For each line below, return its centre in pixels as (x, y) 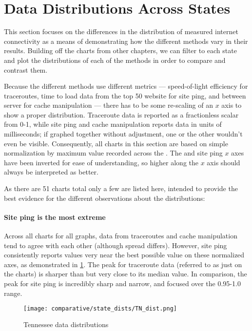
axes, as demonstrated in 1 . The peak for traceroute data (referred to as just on (123, 264)
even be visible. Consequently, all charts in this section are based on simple (116, 143)
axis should (223, 162)
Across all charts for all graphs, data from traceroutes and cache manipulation (121, 236)
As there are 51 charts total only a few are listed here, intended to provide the (121, 188)
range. (13, 293)
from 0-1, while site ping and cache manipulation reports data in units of (113, 124)
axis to (232, 105)
